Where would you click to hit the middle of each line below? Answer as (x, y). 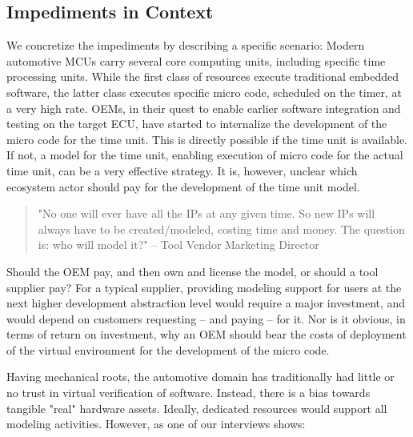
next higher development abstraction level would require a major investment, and (206, 303)
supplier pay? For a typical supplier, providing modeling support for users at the (204, 287)
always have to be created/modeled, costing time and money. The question (221, 229)
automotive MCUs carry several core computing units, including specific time (196, 60)
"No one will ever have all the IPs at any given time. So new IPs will (206, 213)
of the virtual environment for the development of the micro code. (168, 349)
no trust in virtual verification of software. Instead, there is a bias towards (188, 393)
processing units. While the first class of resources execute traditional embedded (203, 76)
